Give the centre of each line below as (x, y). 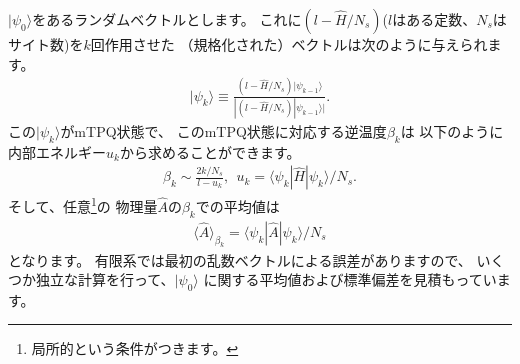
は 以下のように (452, 130)
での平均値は (237, 205)
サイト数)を (46, 44)
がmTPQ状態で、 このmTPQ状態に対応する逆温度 (223, 130)
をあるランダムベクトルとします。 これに (167, 19)
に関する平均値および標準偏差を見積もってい (350, 279)
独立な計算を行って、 (105, 279)
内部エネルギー (57, 151)
